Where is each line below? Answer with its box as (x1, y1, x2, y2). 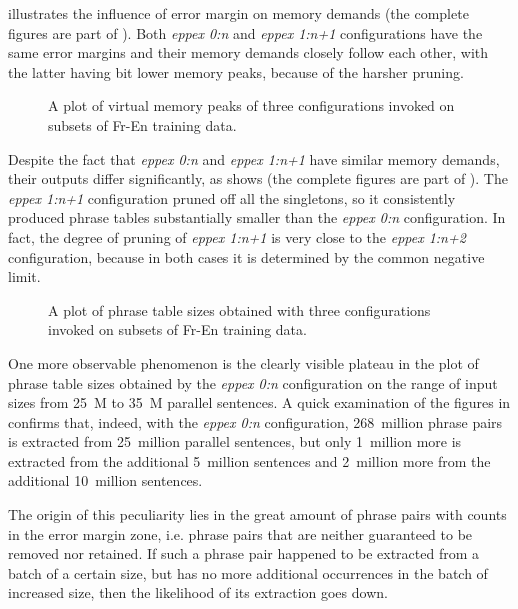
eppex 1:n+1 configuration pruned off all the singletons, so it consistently (8, 187, 456, 208)
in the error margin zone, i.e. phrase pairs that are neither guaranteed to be (8, 523, 473, 544)
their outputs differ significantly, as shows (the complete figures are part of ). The (8, 168, 508, 189)
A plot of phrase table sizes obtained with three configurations (48, 299, 431, 320)
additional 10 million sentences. (8, 470, 203, 491)
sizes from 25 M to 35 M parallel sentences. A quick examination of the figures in (8, 392, 511, 413)
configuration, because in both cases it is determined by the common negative (8, 246, 485, 267)
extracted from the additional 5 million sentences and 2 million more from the (8, 450, 491, 471)
